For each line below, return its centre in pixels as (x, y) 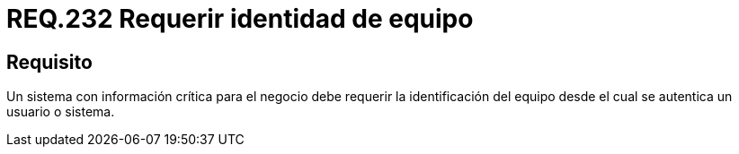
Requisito (49, 62)
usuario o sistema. (61, 112)
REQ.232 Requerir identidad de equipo (240, 19)
